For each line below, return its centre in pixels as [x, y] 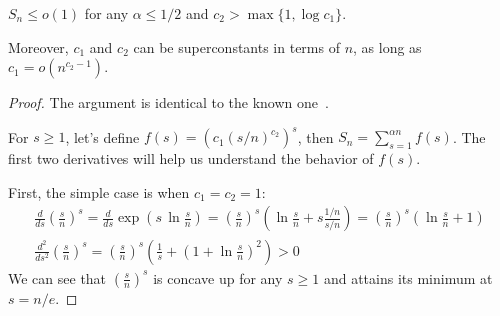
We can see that [57, 277]
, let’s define [102, 136]
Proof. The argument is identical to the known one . [168, 102]
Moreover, [38, 46]
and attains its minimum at [408, 277]
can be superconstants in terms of [236, 46]
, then [315, 136]
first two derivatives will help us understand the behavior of [191, 158]
